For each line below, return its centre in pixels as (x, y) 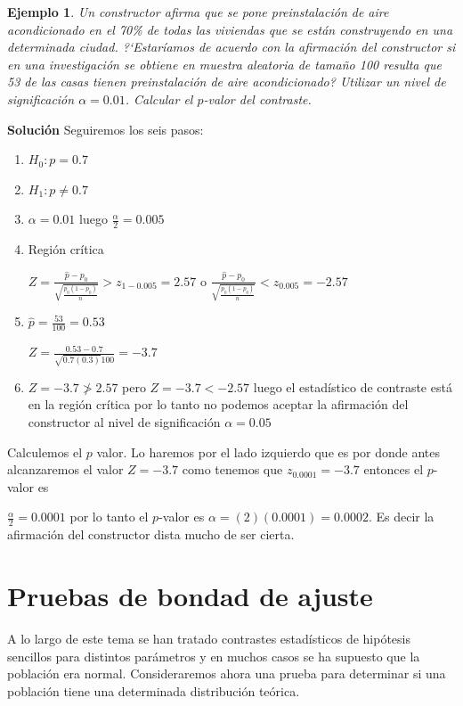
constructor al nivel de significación (124, 422)
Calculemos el (45, 452)
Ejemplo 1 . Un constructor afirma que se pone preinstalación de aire (198, 12)
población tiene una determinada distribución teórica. (154, 690)
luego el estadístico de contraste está (353, 386)
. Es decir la (401, 517)
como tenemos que (232, 469)
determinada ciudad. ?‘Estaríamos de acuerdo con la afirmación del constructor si (231, 47)
